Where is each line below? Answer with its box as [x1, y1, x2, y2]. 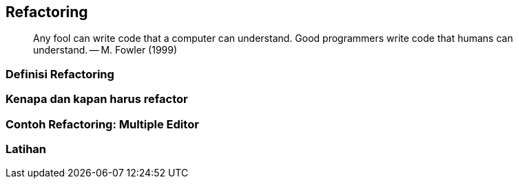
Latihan [6, 141, 47, 156]
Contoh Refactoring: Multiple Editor [6, 117, 199, 131]
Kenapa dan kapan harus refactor [6, 92, 188, 106]
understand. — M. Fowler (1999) [33, 44, 178, 56]
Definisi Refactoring [6, 67, 114, 81]
